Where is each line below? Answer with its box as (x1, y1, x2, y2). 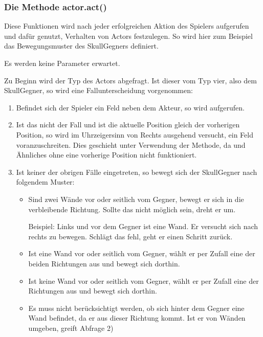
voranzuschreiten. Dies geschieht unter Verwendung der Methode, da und (16, 139, 246, 150)
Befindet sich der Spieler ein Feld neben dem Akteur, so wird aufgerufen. (16, 102, 245, 113)
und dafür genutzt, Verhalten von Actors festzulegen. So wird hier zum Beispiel (4, 30, 253, 41)
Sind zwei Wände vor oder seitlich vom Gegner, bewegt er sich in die (28, 193, 244, 204)
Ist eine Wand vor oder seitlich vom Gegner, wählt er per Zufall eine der (28, 248, 255, 259)
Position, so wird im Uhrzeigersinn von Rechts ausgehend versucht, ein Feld (16, 129, 253, 140)
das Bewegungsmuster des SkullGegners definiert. (4, 40, 159, 51)
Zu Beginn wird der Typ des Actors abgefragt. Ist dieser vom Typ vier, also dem (4, 75, 257, 85)
